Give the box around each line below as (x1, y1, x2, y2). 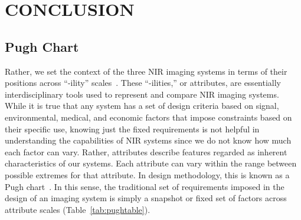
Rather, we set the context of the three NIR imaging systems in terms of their (5, 65, 287, 77)
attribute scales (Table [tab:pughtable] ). (5, 203, 150, 215)
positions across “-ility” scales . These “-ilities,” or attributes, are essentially (5, 76, 282, 89)
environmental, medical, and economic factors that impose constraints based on (5, 111, 292, 123)
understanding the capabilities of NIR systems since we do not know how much (5, 134, 292, 146)
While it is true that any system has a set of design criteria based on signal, (5, 99, 279, 112)
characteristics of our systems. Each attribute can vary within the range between (5, 157, 297, 169)
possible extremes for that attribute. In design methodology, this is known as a (5, 168, 290, 181)
